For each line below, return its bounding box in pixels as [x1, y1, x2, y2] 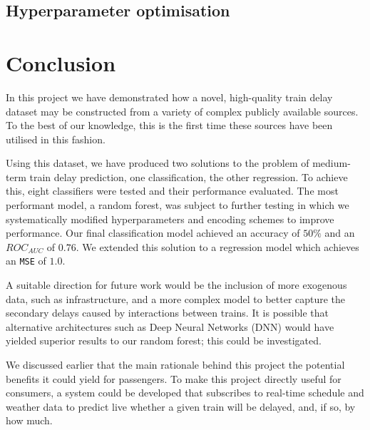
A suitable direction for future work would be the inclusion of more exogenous [6, 277, 347, 292]
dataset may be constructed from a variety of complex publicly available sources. [6, 103, 359, 118]
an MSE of [6, 253, 46, 268]
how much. [6, 413, 53, 428]
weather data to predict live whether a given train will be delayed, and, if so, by [6, 399, 356, 414]
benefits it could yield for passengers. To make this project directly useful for [6, 371, 341, 386]
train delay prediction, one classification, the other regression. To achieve [29, 169, 348, 184]
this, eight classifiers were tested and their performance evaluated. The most [6, 183, 339, 198]
